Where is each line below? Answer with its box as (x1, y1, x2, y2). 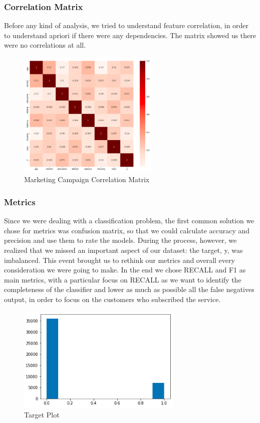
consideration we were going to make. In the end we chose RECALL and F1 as (4, 264, 246, 275)
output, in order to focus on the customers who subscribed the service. (4, 294, 221, 304)
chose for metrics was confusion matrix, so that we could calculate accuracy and (4, 225, 250, 235)
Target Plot (24, 409, 60, 420)
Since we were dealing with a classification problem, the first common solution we (4, 215, 254, 226)
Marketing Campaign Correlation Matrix (24, 174, 150, 185)
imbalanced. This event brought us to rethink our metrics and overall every (4, 254, 235, 265)
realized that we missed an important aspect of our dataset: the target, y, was (4, 244, 243, 255)
